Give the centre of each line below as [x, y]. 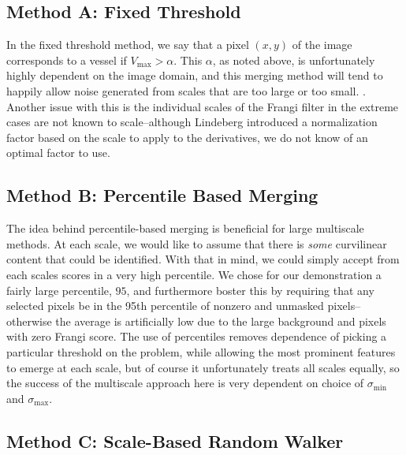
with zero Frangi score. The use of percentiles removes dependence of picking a [197, 336]
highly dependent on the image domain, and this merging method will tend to [195, 75]
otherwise [29, 321]
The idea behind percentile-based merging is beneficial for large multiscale [185, 228]
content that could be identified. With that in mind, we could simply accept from [203, 259]
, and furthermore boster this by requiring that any [250, 290]
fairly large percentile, [59, 290]
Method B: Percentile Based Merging [162, 195]
